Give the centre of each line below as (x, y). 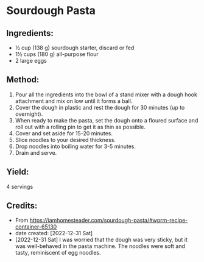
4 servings (20, 186)
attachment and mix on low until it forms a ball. (74, 101)
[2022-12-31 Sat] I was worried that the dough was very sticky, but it (101, 240)
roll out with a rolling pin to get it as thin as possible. (80, 127)
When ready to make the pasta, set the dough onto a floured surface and (107, 120)
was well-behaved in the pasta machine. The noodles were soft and (100, 246)
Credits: (22, 206)
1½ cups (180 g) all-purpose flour (57, 54)
